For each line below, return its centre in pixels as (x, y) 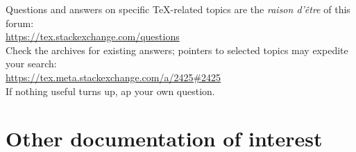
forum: (20, 23)
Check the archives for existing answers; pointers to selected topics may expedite (177, 50)
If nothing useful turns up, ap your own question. (110, 91)
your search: (31, 64)
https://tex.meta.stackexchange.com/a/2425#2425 (113, 77)
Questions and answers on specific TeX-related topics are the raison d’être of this (178, 9)
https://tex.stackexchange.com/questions (93, 36)
